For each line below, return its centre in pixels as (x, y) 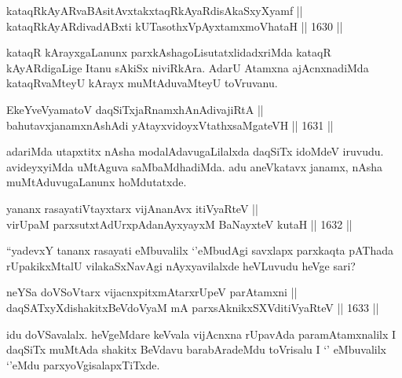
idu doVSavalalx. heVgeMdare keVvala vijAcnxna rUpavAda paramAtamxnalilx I (201, 334)
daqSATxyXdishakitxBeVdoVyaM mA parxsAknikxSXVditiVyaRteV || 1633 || (193, 307)
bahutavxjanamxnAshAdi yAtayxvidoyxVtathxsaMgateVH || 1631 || (170, 125)
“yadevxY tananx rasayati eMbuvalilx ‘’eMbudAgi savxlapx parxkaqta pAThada (200, 250)
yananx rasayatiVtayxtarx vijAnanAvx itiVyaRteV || (132, 208)
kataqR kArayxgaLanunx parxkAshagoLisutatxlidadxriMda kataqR (169, 52)
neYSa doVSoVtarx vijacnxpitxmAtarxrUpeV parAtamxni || (152, 292)
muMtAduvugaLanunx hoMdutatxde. (97, 182)
